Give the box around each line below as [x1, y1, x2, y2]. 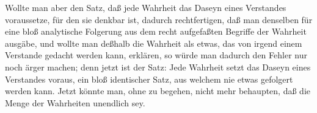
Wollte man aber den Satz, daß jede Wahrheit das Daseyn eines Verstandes [5, 1, 286, 13]
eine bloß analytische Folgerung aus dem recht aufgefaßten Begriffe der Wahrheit [5, 25, 307, 38]
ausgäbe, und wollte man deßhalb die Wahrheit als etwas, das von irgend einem [5, 36, 302, 49]
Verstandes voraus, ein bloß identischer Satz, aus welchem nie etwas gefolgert [5, 72, 293, 85]
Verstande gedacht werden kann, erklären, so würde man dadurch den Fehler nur [5, 49, 307, 61]
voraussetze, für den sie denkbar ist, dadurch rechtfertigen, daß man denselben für [5, 13, 313, 26]
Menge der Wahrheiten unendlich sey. [5, 96, 145, 109]
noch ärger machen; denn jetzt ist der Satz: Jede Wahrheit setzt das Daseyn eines [5, 60, 311, 73]
